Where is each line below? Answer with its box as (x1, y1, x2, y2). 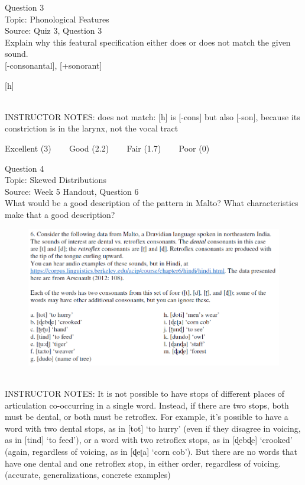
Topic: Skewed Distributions (5, 174, 106, 186)
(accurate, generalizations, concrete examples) (5, 468, 171, 481)
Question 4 (5, 162, 44, 174)
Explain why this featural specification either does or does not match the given (5, 36, 291, 48)
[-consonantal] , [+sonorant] (5, 59, 102, 71)
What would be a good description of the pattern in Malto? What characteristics (5, 197, 298, 209)
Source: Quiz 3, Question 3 (5, 24, 102, 37)
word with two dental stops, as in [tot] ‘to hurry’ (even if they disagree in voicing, (5, 422, 301, 434)
